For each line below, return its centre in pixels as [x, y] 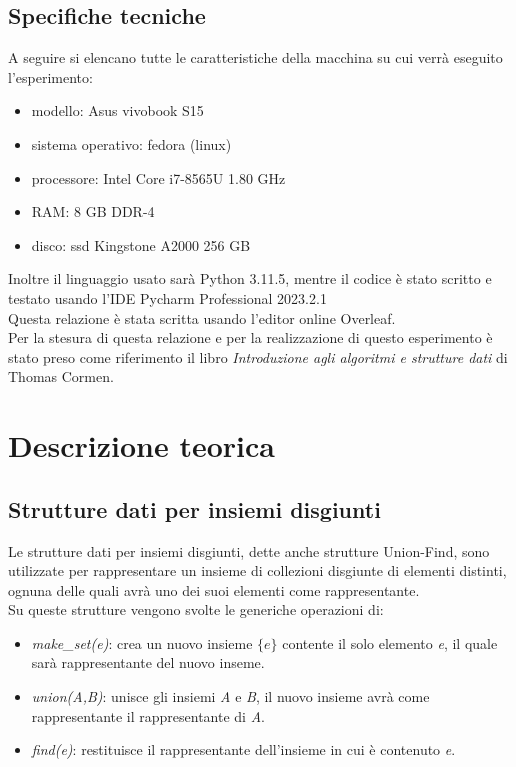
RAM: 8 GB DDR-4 [93, 211]
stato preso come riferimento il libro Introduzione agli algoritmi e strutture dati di [258, 356]
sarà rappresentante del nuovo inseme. [148, 662]
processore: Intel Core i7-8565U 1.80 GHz [158, 177]
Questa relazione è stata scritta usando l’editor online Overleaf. [202, 317]
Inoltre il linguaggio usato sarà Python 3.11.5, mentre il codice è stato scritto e [250, 278]
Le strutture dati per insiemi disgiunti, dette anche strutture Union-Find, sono [249, 550]
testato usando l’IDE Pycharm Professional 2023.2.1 [167, 297]
